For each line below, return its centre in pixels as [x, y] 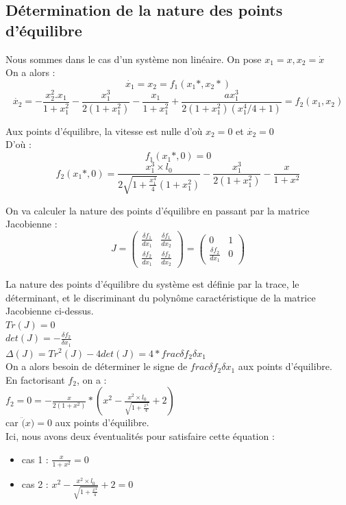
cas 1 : [35, 459]
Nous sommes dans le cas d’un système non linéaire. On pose [134, 59]
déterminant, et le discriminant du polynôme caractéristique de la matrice [161, 297]
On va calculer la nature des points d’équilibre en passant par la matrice [158, 210]
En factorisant [35, 379]
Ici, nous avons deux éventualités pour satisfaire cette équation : [140, 435]
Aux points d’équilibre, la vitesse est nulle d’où [104, 131]
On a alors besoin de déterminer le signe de [97, 366]
